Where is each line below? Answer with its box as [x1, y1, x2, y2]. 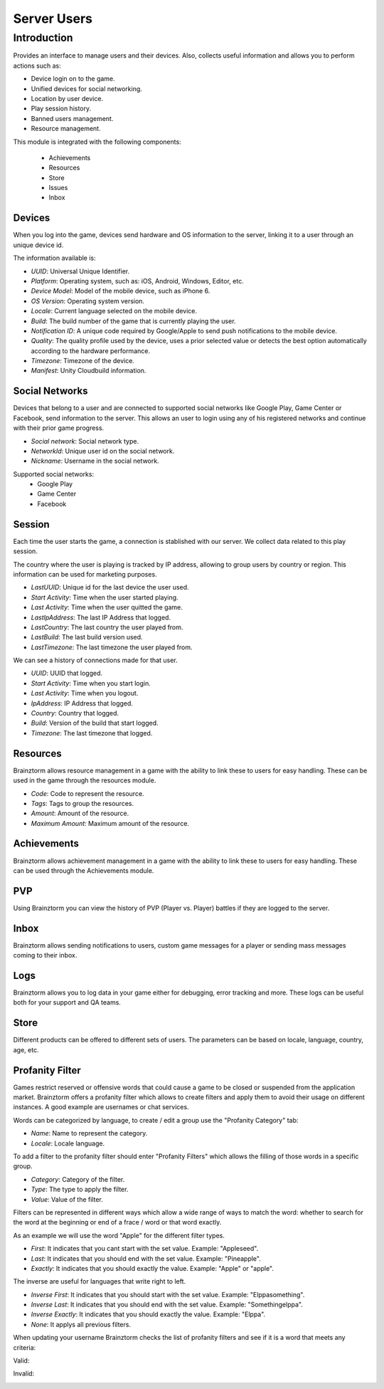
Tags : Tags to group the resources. [31, 799, 134, 807]
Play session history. [31, 104, 92, 113]
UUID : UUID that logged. [31, 669, 103, 678]
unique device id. [13, 241, 64, 249]
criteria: [13, 1343, 36, 1352]
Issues [48, 184, 68, 192]
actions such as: [13, 61, 61, 70]
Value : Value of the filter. [31, 1195, 103, 1203]
